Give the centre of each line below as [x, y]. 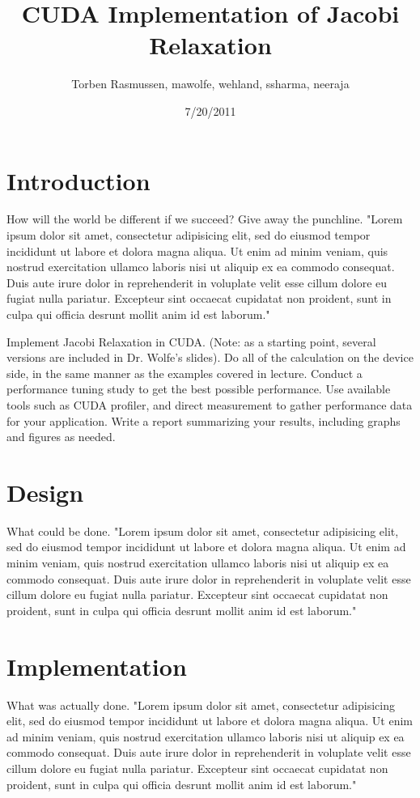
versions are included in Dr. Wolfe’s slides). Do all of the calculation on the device [210, 357]
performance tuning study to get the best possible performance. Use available [199, 389]
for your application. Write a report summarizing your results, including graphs [204, 420]
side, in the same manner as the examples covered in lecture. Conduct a [185, 373]
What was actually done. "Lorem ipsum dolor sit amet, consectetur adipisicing [201, 705]
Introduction [78, 180]
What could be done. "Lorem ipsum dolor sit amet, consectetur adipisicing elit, [203, 531]
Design [45, 492]
